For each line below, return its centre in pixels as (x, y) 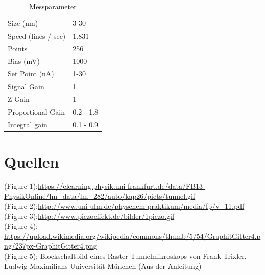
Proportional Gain (37, 111)
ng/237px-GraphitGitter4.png (51, 246)
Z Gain (19, 99)
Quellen (32, 161)
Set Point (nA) (31, 74)
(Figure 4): (21, 226)
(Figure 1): (21, 186)
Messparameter (53, 6)
